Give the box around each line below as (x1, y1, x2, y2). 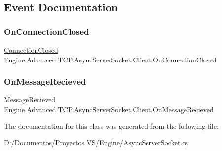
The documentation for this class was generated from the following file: (4, 121, 219, 131)
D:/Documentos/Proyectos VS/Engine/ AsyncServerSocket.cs (4, 137, 188, 148)
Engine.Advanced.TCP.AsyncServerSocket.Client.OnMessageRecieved (4, 104, 214, 114)
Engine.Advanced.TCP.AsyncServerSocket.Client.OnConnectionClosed (4, 54, 217, 64)
